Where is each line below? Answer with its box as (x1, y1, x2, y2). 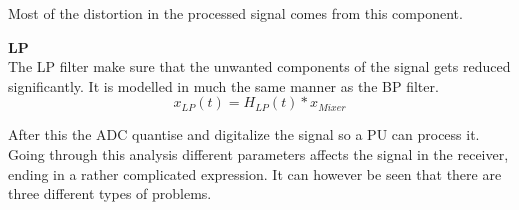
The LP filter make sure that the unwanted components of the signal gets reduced (8, 56, 511, 77)
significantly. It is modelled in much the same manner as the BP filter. (8, 75, 439, 96)
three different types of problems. (8, 183, 212, 204)
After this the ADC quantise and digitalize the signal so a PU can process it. (8, 124, 480, 145)
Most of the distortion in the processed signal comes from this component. (8, 3, 463, 23)
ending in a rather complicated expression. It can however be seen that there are (8, 163, 502, 184)
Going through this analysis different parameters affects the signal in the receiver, (8, 143, 509, 164)
